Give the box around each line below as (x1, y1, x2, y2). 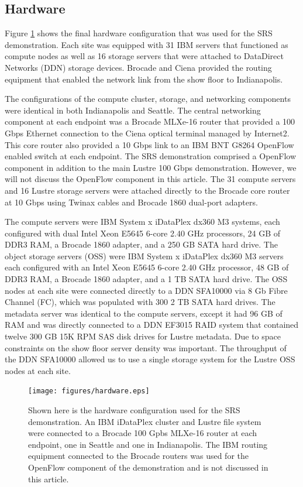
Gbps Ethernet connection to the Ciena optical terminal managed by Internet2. (5, 126, 290, 139)
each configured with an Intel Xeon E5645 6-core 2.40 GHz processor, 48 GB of (5, 261, 289, 273)
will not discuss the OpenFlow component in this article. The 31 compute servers (5, 173, 296, 185)
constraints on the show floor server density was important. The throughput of (5, 341, 287, 354)
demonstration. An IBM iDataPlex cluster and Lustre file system (28, 415, 261, 427)
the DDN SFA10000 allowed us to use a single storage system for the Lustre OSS (5, 353, 295, 365)
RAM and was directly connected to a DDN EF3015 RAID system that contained (5, 318, 299, 331)
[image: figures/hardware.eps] (28, 387, 150, 396)
